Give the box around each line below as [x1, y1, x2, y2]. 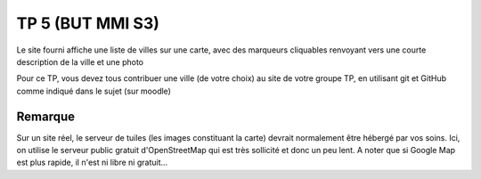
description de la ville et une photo [16, 56, 144, 67]
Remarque [16, 109, 76, 124]
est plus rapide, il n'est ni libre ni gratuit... [16, 157, 168, 168]
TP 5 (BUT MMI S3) [16, 13, 160, 33]
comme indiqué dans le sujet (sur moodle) [16, 85, 171, 96]
